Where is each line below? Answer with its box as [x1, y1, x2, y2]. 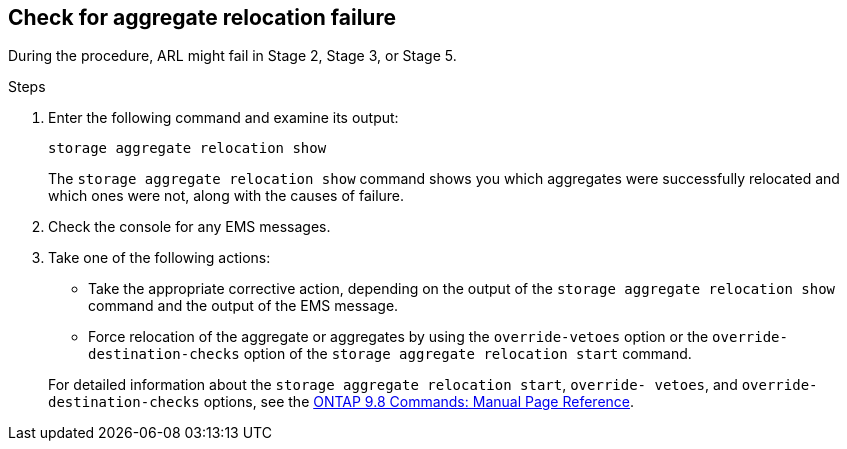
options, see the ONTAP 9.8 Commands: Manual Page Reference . [203, 393, 635, 411]
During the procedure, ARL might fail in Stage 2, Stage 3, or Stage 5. [8, 47, 457, 65]
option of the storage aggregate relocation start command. [243, 345, 692, 363]
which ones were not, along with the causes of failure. [48, 187, 405, 205]
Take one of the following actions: [48, 249, 271, 267]
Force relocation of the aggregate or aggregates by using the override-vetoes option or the [88, 328, 709, 346]
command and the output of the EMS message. [88, 297, 399, 315]
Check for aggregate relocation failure [8, 5, 396, 30]
